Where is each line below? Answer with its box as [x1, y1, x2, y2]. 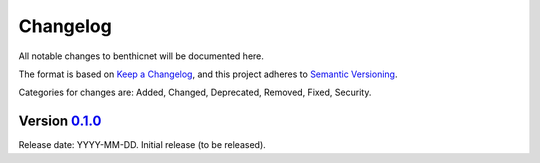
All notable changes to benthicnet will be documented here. [18, 50, 265, 62]
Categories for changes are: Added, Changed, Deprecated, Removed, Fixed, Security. [18, 86, 372, 99]
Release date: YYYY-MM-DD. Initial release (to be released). [18, 139, 267, 151]
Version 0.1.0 [18, 113, 102, 130]
